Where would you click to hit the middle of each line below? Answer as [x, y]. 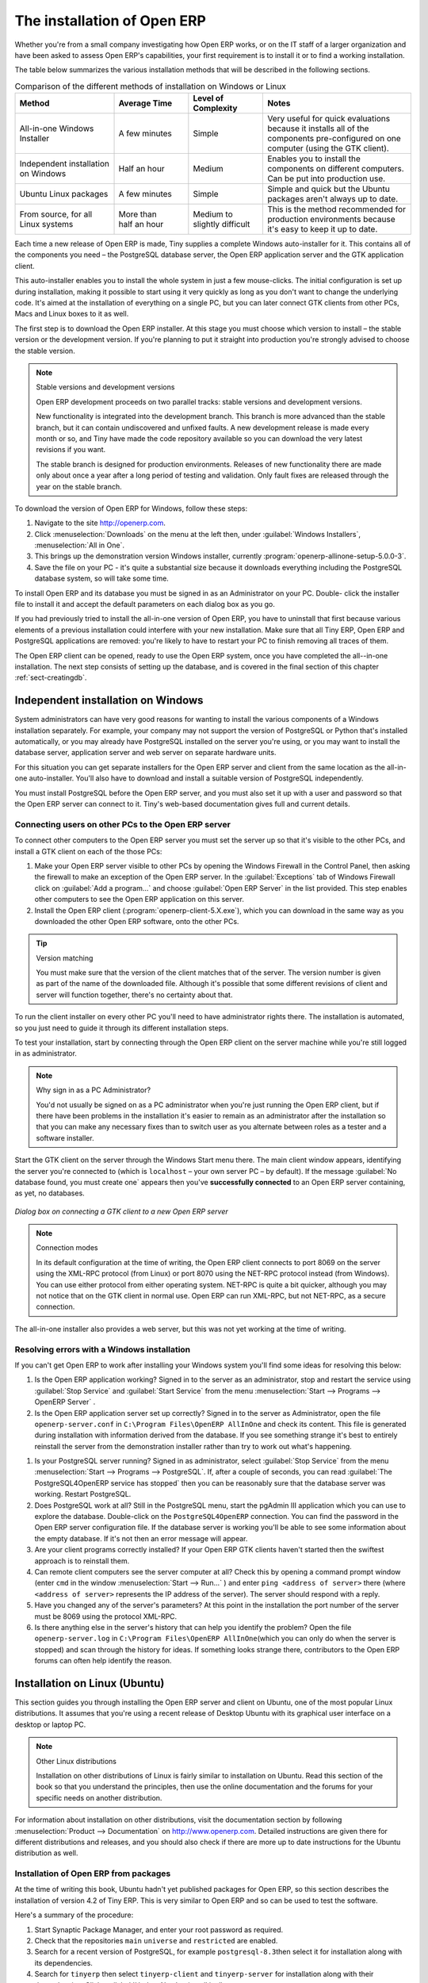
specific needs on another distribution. [99, 1797]
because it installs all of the [318, 128]
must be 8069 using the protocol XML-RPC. [106, 1616]
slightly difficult [222, 224]
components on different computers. [335, 169]
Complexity [215, 109]
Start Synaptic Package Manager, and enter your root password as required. [159, 1929]
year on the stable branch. [79, 486]
